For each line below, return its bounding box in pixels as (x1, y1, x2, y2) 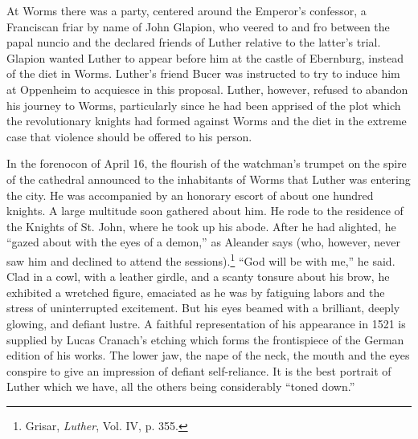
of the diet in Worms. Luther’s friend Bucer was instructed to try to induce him (6, 65, 400, 82)
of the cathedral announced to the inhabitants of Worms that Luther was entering (6, 170, 411, 187)
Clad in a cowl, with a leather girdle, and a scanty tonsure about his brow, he (6, 268, 390, 285)
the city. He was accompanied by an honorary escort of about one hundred (6, 186, 374, 203)
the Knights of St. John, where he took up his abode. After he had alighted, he (6, 217, 396, 234)
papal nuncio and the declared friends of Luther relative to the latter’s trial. (6, 34, 381, 51)
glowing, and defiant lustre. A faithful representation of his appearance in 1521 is (6, 315, 406, 331)
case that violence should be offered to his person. (6, 128, 252, 144)
